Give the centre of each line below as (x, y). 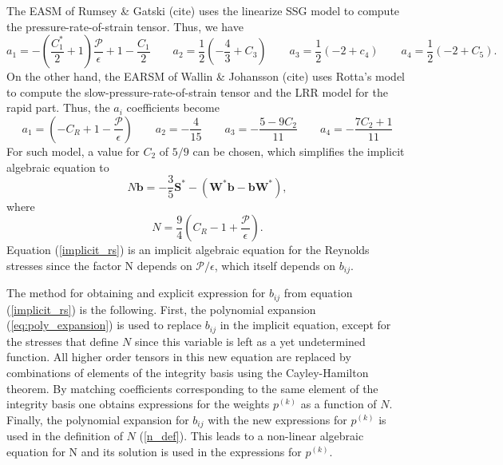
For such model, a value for (73, 151)
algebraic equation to (58, 167)
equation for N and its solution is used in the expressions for (154, 451)
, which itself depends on (275, 265)
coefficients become (173, 107)
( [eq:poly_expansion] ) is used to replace (104, 325)
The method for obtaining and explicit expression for (136, 293)
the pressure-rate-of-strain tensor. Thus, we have (125, 26)
